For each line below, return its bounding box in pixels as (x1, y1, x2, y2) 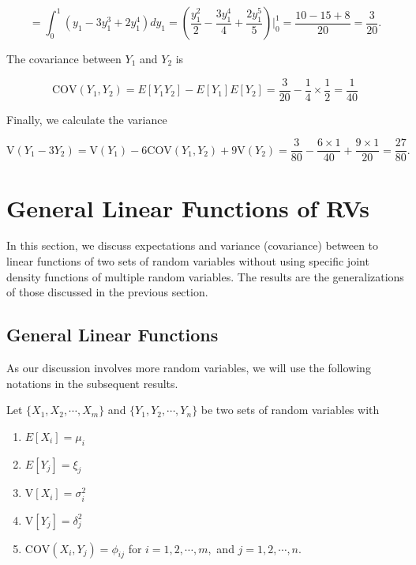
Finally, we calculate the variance (6, 111, 167, 127)
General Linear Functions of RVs (6, 191, 370, 224)
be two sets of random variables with (201, 401, 380, 418)
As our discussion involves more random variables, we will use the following (6, 360, 371, 376)
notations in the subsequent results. (6, 375, 178, 391)
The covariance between (6, 51, 122, 66)
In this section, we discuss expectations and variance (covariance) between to (6, 237, 379, 254)
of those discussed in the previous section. (6, 284, 208, 300)
